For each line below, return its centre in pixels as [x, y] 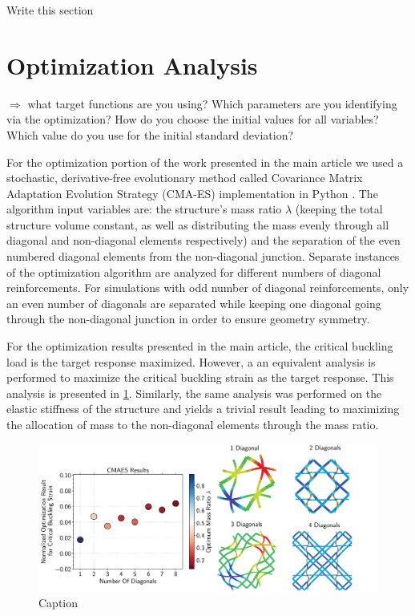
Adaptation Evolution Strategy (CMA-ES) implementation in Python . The [192, 193]
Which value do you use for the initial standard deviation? [150, 134]
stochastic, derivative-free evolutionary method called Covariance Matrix [185, 178]
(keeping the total [339, 209]
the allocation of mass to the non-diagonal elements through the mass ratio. [193, 424]
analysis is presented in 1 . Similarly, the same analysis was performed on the [194, 393]
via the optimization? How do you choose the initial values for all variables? [193, 119]
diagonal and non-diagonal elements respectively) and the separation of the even [203, 240]
